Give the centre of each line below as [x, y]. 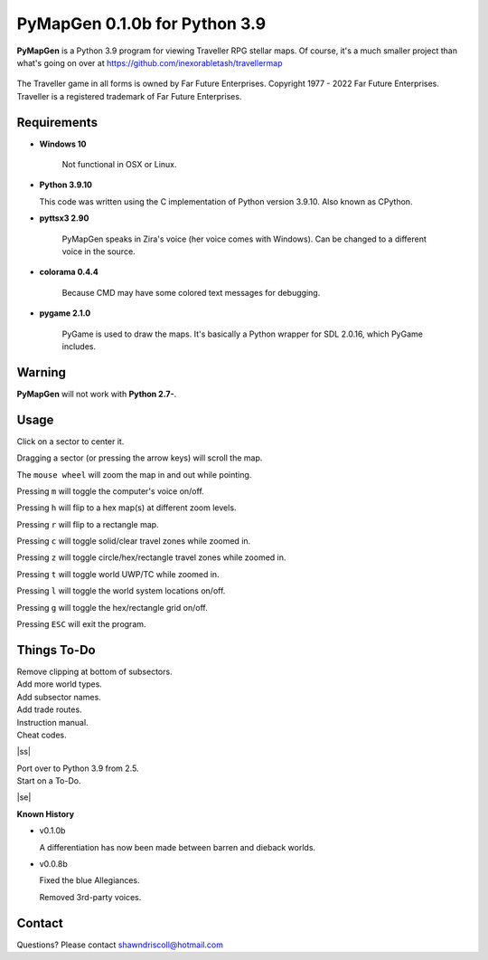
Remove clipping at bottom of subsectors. [94, 671]
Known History [46, 813]
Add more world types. [60, 684]
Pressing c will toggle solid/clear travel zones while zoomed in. [134, 541]
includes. [79, 346]
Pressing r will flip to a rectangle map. [88, 524]
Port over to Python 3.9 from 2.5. [78, 768]
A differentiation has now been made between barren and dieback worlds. [178, 847]
